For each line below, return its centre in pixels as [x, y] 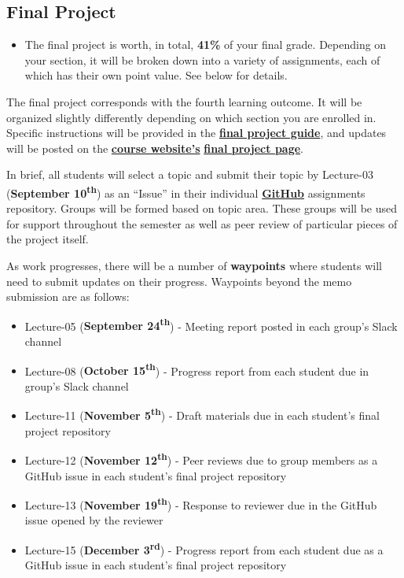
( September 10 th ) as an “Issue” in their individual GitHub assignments [186, 191]
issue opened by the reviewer [94, 520]
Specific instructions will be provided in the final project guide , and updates [196, 133]
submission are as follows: [68, 296]
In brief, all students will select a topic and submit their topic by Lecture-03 [190, 174]
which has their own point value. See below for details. [156, 75]
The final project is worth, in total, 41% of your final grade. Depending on [206, 44]
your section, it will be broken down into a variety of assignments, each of [202, 59]
